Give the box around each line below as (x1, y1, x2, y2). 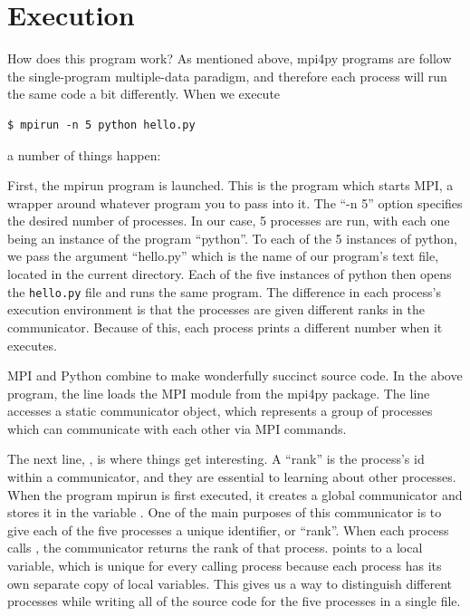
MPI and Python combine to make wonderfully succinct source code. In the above (7, 366, 463, 385)
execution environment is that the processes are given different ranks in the (7, 300, 425, 319)
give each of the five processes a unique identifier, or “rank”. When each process (7, 520, 449, 539)
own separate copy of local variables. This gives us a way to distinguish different (7, 573, 453, 592)
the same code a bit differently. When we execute (7, 84, 281, 103)
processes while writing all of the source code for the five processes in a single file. (7, 592, 461, 611)
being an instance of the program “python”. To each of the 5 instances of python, (7, 228, 457, 247)
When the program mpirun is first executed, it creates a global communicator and (7, 485, 463, 504)
